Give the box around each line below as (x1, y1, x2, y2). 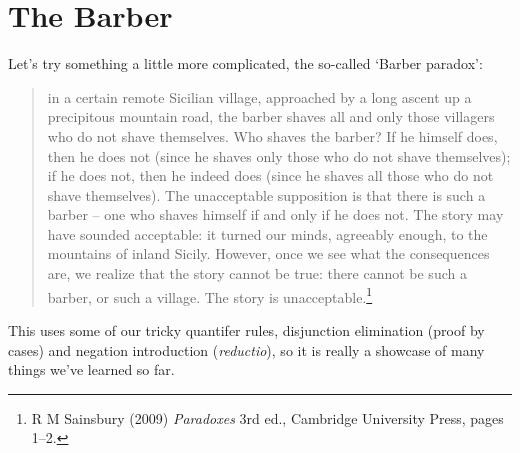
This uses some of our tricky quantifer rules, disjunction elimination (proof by (8, 319, 485, 340)
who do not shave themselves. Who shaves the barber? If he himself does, (47, 125, 498, 146)
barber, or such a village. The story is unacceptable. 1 (47, 283, 373, 307)
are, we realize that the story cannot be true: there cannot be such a (47, 263, 467, 284)
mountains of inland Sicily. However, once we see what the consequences (47, 243, 490, 264)
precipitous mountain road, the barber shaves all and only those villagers (47, 106, 495, 127)
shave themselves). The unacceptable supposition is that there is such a (47, 184, 486, 205)
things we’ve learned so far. (8, 359, 175, 380)
